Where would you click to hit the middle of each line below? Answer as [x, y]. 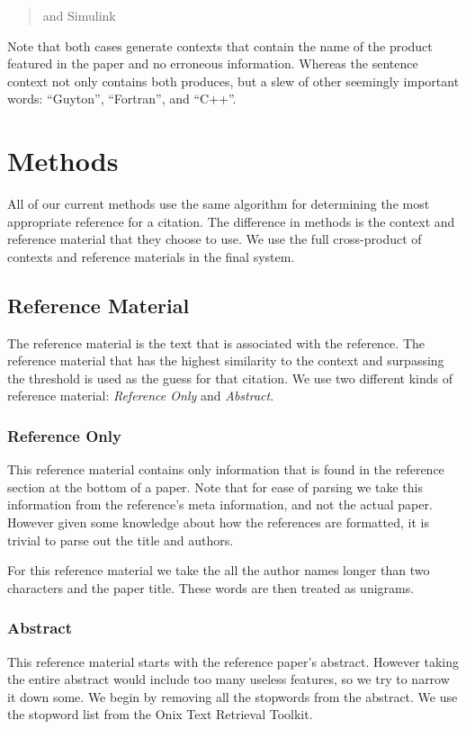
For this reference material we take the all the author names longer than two [219, 570]
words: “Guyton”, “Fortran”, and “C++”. [122, 99]
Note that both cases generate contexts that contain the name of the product [220, 45]
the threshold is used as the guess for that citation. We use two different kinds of [230, 378]
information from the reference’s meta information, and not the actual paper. [220, 504]
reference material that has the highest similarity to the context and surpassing [226, 360]
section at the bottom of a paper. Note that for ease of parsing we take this [215, 486]
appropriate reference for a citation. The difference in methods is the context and [231, 221]
